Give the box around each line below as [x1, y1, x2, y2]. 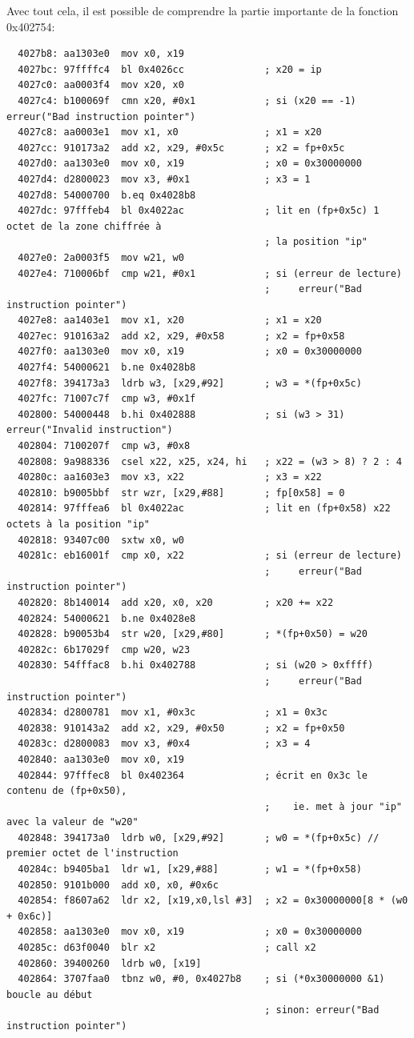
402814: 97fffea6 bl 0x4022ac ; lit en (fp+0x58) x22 [18, 503, 391, 515]
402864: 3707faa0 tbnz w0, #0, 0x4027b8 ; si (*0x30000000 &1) [18, 973, 385, 985]
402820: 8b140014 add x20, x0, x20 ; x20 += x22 [18, 596, 334, 608]
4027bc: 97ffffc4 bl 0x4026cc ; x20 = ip [18, 63, 322, 75]
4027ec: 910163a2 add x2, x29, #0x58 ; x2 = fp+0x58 [18, 330, 345, 342]
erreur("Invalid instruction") [6, 424, 173, 436]
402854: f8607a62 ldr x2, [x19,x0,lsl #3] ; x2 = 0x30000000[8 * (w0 [18, 895, 408, 907]
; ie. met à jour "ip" [264, 800, 402, 812]
